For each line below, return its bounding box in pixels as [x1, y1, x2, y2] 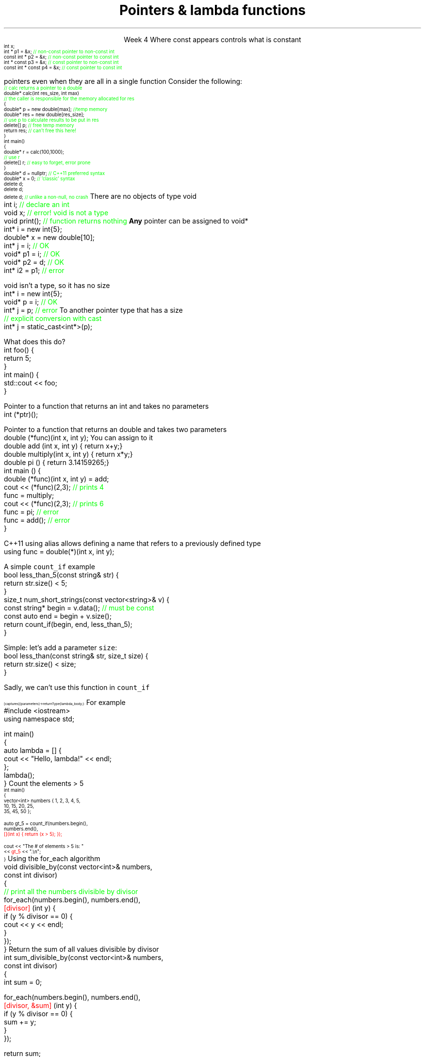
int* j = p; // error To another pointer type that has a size [4, 305, 183, 314]
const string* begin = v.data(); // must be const [4, 603, 154, 612]
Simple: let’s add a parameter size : [4, 643, 117, 652]
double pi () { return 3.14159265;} [4, 458, 110, 466]
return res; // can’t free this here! [4, 128, 76, 133]
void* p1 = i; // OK [4, 249, 60, 258]
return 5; [4, 353, 32, 362]
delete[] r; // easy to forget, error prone [4, 160, 91, 165]
